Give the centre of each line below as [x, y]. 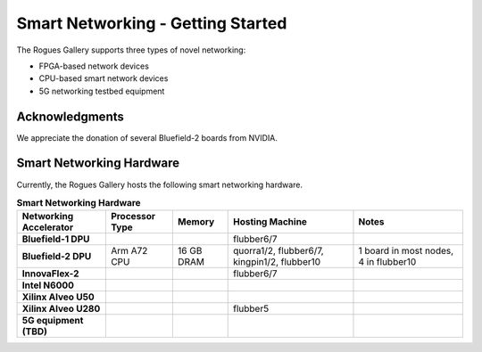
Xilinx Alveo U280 [61, 309]
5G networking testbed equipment [102, 91]
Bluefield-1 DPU [56, 239]
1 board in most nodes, [406, 251]
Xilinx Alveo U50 [58, 297]
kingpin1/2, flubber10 [277, 262]
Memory [196, 222]
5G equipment [53, 321]
